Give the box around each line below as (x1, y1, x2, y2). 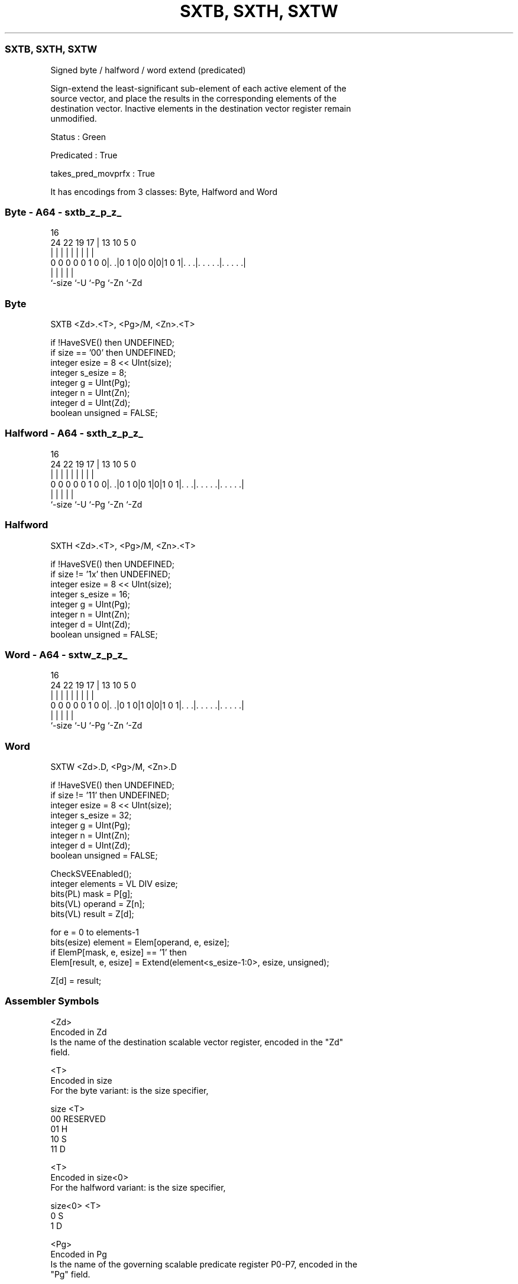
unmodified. (50, 113, 97, 123)
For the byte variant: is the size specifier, (50, 1085, 209, 1096)
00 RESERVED (50, 1113, 106, 1124)
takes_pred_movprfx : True (50, 168, 155, 178)
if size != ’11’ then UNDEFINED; (50, 790, 170, 800)
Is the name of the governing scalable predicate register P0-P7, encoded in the (50, 1259, 358, 1269)
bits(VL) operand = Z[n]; (50, 899, 145, 909)
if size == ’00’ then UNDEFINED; (50, 347, 176, 357)
